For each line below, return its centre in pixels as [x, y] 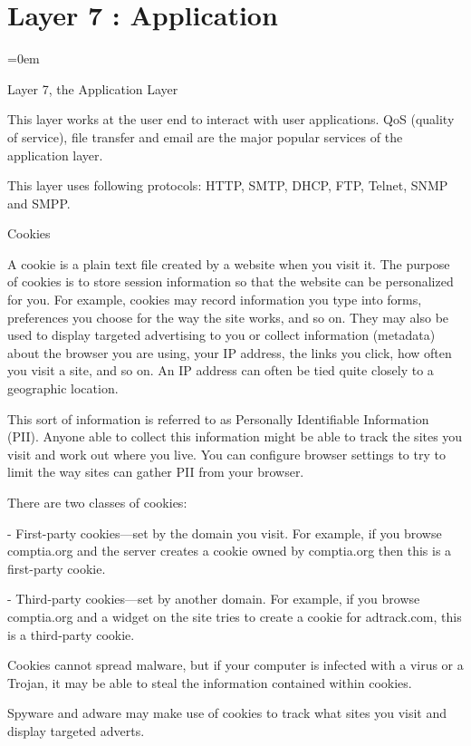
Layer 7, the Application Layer [93, 88]
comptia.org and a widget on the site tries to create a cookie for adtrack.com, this [235, 616]
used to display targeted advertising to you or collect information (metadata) [221, 335]
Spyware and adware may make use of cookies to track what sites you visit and [227, 713]
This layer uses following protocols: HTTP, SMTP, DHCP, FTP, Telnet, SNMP [228, 185]
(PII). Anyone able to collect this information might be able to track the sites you [235, 436]
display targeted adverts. [76, 730]
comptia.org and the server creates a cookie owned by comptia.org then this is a [230, 551]
